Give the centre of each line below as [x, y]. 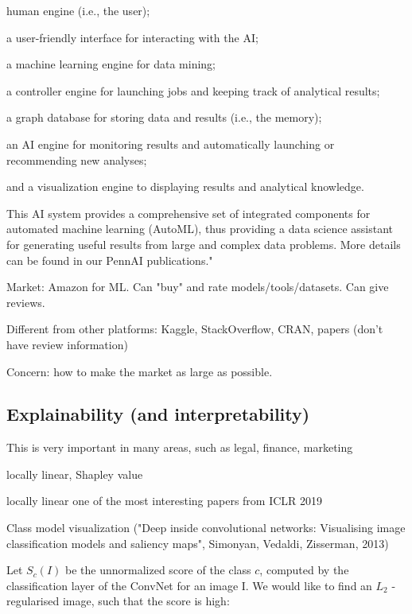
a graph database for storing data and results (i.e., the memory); [164, 117]
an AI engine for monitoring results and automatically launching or [171, 144]
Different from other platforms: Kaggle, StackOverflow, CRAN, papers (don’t [195, 329]
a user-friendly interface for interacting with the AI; [132, 37]
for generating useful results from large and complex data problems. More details [204, 244]
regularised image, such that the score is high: [118, 601]
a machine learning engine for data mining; [111, 64]
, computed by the [304, 570]
